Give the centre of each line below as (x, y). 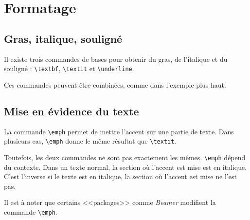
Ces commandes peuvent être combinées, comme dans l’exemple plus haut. (115, 84)
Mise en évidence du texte (71, 111)
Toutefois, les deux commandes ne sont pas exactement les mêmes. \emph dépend (125, 157)
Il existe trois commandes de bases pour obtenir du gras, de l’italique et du (116, 59)
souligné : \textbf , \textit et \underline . (69, 68)
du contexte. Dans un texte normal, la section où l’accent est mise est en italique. (125, 167)
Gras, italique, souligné (63, 38)
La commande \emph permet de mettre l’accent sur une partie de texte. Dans (119, 131)
